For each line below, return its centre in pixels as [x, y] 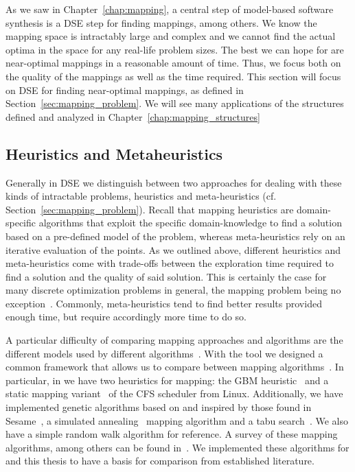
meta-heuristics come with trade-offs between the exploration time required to [170, 263]
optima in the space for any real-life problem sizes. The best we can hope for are [175, 49]
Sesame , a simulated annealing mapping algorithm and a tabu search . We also [177, 420]
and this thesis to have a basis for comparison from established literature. [160, 461]
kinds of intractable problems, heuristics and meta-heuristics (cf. [141, 196]
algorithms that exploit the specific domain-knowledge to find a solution [190, 223]
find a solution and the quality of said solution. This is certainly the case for [166, 276]
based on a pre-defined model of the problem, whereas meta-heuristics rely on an [175, 236]
